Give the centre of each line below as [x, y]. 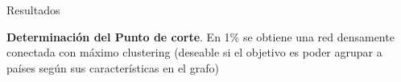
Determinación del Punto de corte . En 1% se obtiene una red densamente [200, 36]
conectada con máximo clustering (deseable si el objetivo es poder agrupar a [194, 52]
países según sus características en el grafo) [113, 67]
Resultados [33, 10]
